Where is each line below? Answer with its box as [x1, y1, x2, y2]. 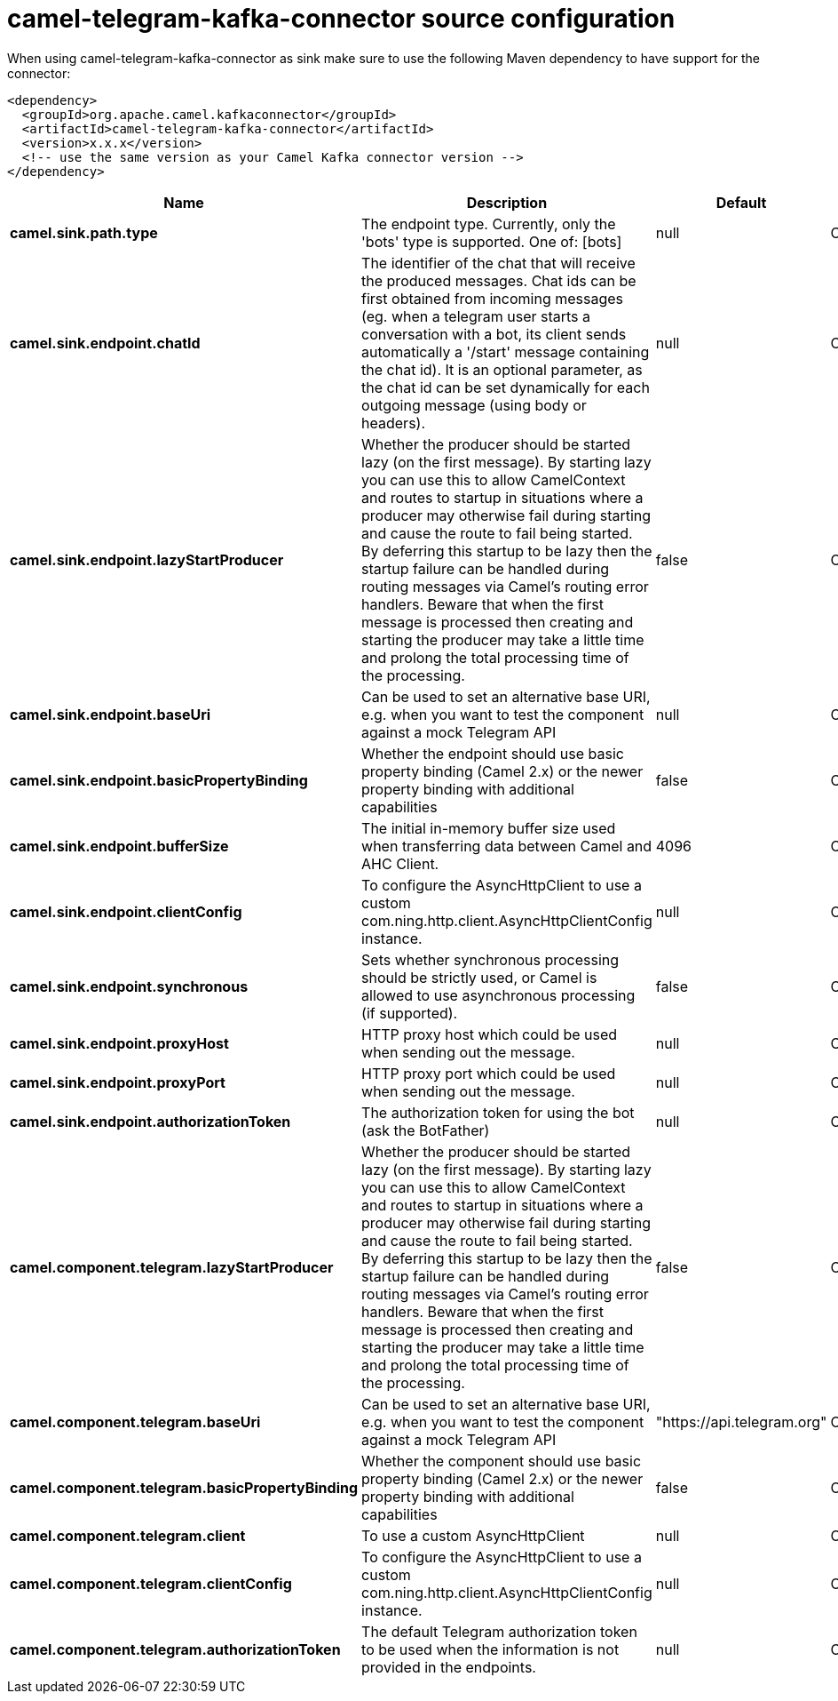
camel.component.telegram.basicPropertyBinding [10, 1478, 359, 1497]
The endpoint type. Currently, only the [361, 214, 616, 233]
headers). [361, 413, 426, 432]
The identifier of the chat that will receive [361, 253, 636, 272]
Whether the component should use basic [361, 1451, 642, 1470]
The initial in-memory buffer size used [361, 819, 616, 837]
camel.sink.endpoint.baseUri [10, 705, 211, 723]
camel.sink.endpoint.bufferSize [10, 836, 229, 855]
